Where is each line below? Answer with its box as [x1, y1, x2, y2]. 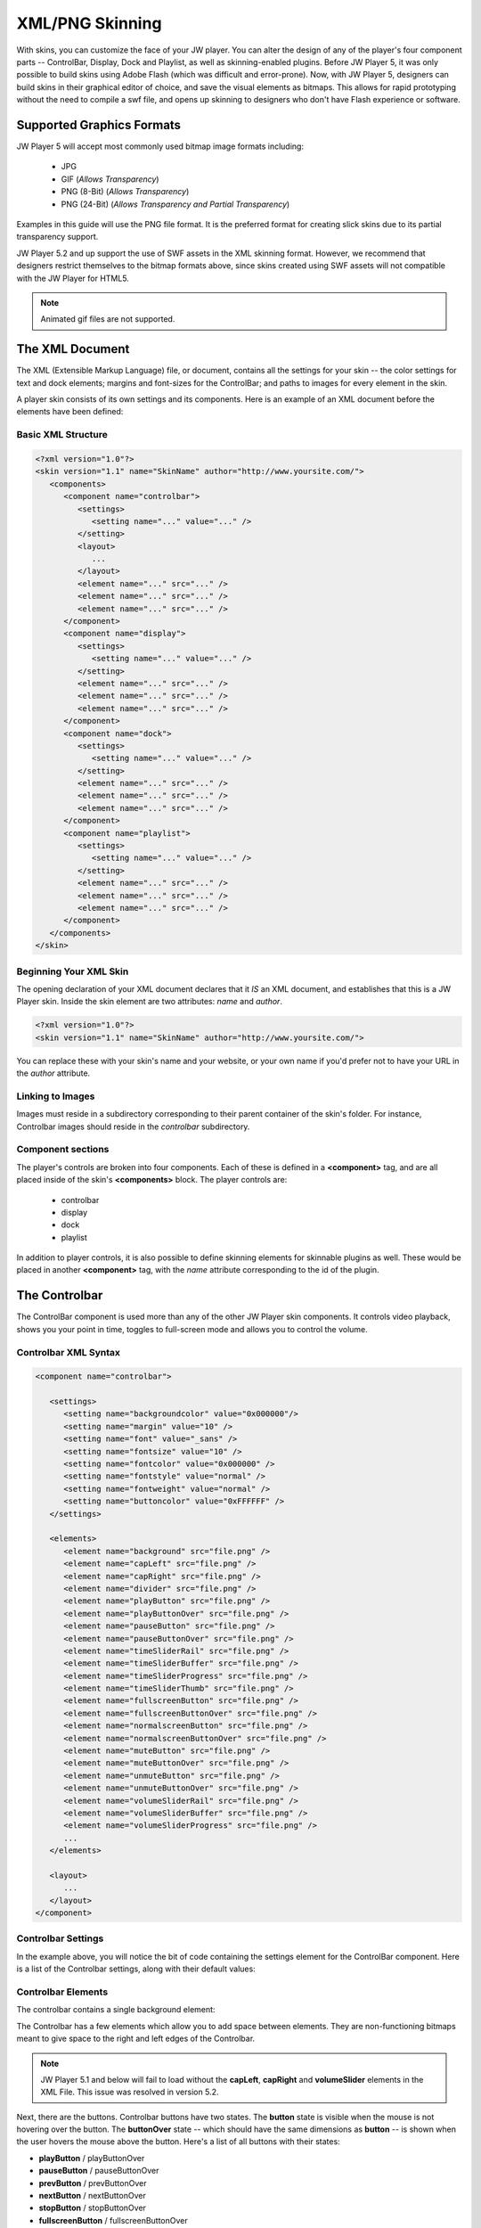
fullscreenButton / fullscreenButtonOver [38, 2215, 189, 2225]
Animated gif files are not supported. [40, 314, 175, 324]
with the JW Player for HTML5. [16, 273, 129, 283]
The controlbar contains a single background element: [16, 2004, 216, 2015]
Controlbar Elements [16, 1986, 109, 1998]
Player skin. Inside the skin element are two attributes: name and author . [16, 996, 282, 1007]
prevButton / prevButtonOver [38, 2177, 147, 2188]
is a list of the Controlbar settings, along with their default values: [16, 1963, 256, 1974]
